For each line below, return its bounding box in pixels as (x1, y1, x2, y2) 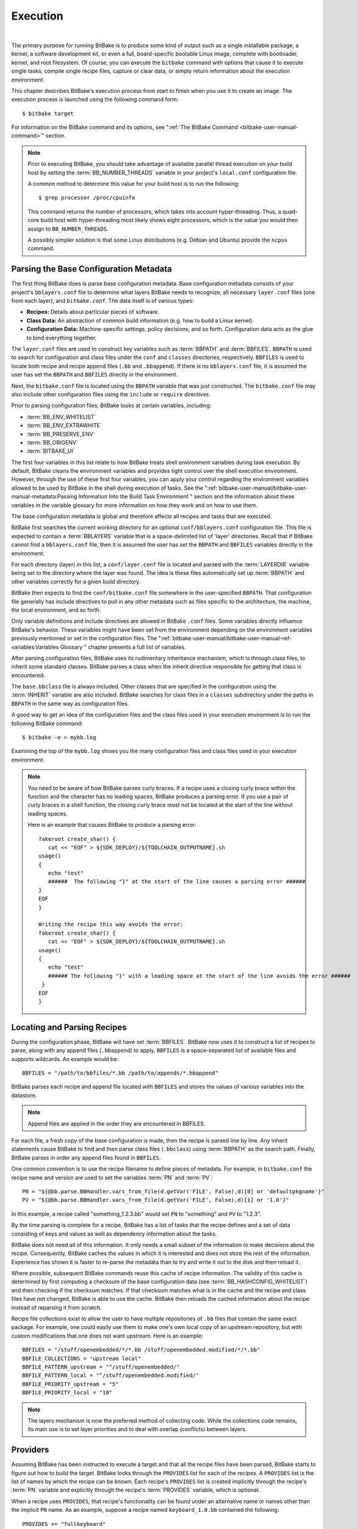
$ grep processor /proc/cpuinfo (38, 194, 135, 201)
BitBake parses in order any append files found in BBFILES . (11, 1153, 161, 1161)
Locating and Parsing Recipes (11, 1022, 128, 1032)
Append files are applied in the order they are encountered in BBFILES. (27, 1120, 206, 1127)
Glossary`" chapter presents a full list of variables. (60, 643, 186, 651)
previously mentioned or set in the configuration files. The (11, 635, 157, 642)
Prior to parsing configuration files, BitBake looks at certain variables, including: (11, 402, 212, 409)
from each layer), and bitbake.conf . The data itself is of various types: (11, 297, 194, 305)
